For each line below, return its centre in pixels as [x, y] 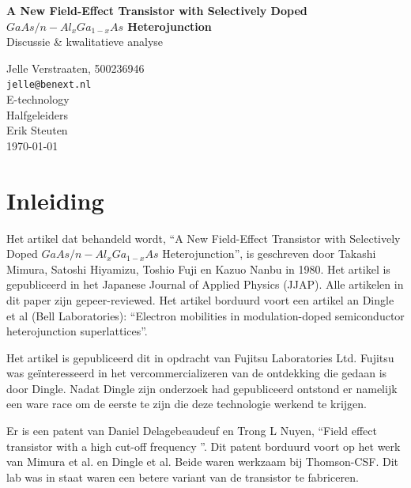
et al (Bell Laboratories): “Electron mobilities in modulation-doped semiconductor [205, 315]
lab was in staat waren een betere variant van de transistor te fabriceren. [183, 477]
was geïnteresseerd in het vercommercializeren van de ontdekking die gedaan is [197, 373]
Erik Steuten [37, 130]
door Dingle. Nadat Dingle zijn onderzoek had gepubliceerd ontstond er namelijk [202, 388]
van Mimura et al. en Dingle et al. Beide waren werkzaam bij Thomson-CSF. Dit [202, 462]
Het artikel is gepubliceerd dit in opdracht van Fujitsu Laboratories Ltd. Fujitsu [200, 357]
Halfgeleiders [37, 114]
